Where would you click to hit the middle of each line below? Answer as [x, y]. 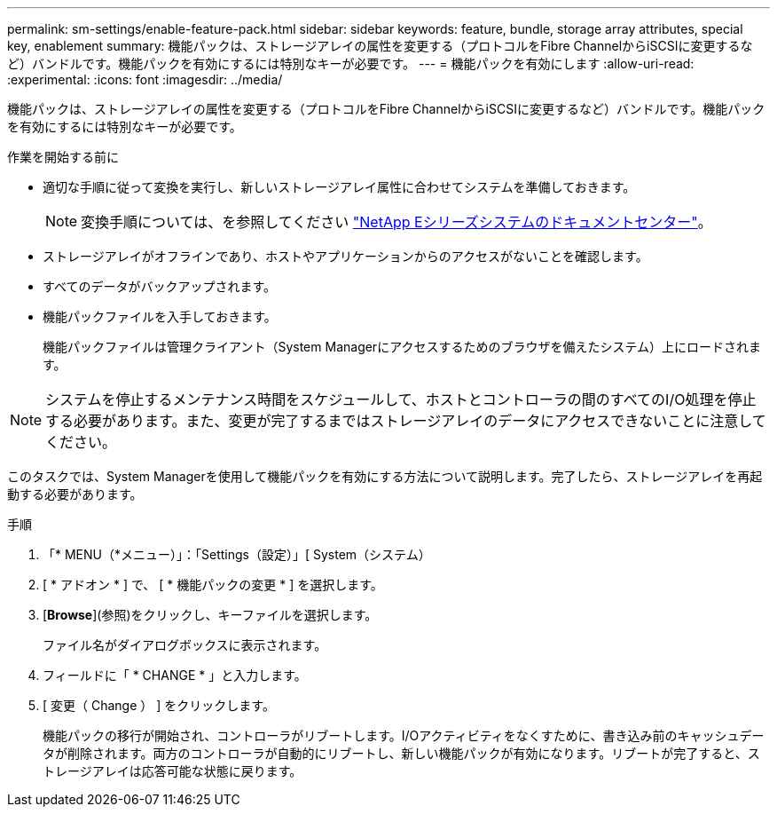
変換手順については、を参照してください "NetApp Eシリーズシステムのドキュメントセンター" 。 [396, 222]
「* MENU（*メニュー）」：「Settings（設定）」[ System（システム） [237, 554]
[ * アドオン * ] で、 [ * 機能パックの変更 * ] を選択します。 [213, 585]
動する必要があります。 [75, 494]
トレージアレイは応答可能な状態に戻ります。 [173, 771]
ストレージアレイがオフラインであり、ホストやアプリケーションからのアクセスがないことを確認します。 [345, 256]
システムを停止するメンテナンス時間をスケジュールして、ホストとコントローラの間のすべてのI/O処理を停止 [401, 399]
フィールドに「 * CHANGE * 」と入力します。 [175, 675]
